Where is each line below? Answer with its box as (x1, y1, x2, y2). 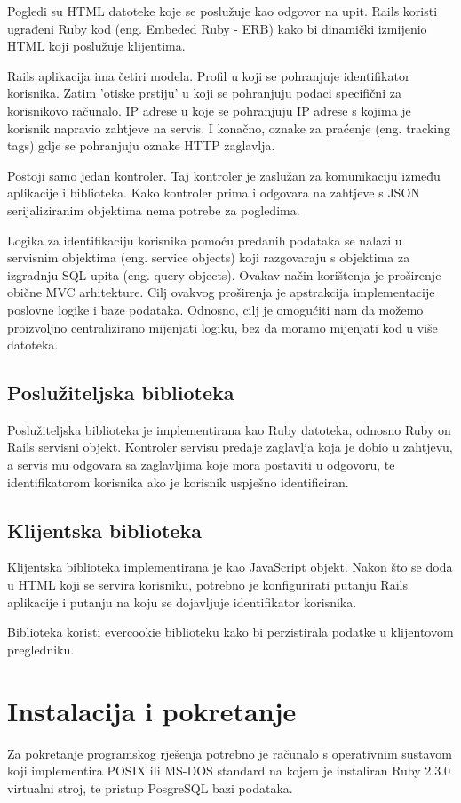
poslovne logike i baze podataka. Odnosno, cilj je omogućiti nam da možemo (7, 300, 424, 318)
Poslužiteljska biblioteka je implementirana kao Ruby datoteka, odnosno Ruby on (7, 420, 451, 438)
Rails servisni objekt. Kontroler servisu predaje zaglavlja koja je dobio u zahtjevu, (7, 438, 453, 456)
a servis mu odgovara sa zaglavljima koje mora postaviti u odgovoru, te (7, 455, 395, 474)
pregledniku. (7, 639, 75, 658)
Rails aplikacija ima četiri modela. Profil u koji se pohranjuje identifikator (7, 66, 410, 84)
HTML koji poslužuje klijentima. (7, 36, 186, 55)
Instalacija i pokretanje (7, 692, 297, 728)
